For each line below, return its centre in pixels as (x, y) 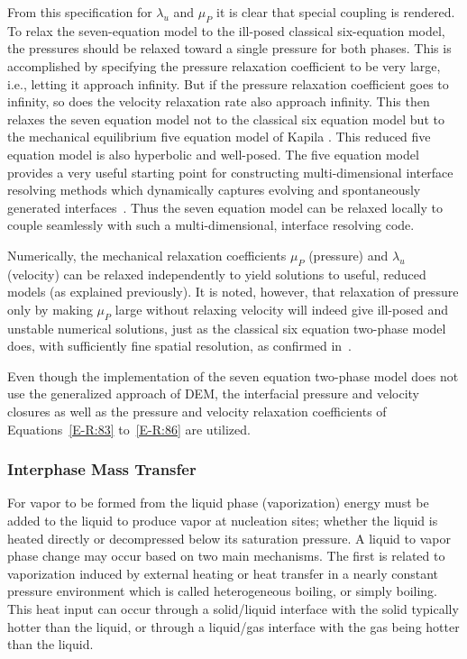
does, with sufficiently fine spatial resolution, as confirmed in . (179, 346)
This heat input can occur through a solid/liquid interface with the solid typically (233, 609)
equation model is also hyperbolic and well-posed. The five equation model (213, 154)
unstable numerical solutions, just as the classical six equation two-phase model (227, 328)
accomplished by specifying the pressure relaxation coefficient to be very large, (224, 65)
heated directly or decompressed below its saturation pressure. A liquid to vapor (229, 538)
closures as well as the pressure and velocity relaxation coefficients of (197, 412)
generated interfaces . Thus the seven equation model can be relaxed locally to (225, 207)
